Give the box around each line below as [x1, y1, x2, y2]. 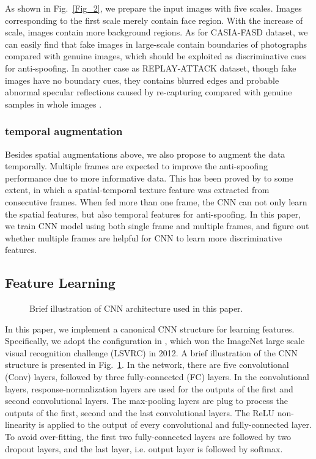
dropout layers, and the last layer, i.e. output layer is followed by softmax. [5, 442, 283, 455]
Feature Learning [5, 273, 116, 292]
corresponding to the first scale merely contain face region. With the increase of [5, 13, 303, 26]
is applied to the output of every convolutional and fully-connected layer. [39, 418, 312, 431]
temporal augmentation [5, 123, 123, 139]
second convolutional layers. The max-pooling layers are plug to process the [5, 394, 288, 407]
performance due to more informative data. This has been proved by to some [5, 171, 293, 184]
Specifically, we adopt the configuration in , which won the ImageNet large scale [5, 334, 305, 347]
